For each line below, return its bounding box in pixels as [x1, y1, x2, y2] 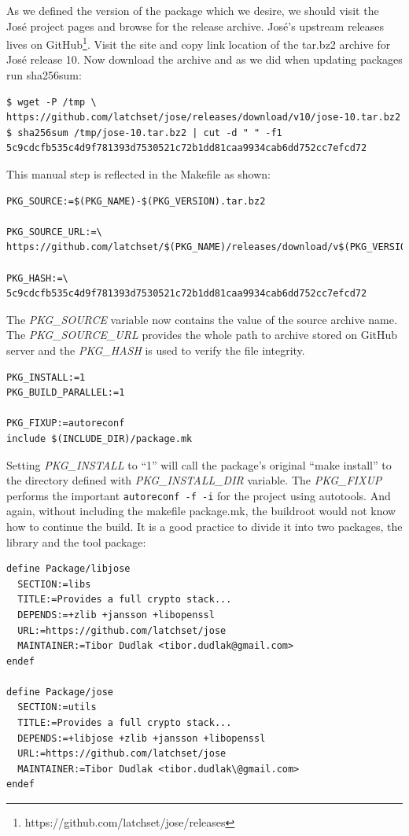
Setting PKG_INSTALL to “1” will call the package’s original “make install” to [6, 456, 392, 473]
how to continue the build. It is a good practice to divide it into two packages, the [6, 517, 403, 534]
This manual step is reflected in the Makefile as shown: [6, 166, 271, 182]
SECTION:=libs [17, 578, 91, 590]
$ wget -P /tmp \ [6, 96, 97, 108]
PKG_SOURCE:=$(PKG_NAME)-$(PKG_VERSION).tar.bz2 [6, 195, 266, 207]
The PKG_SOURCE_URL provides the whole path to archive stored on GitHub [6, 326, 398, 343]
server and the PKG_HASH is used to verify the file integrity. [6, 341, 305, 358]
